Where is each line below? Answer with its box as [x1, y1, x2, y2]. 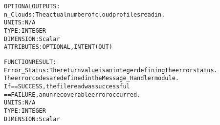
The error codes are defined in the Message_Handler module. [4, 75, 179, 82]
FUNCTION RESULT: [4, 58, 57, 65]
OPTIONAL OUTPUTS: [4, 3, 60, 10]
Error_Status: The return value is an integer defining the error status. [4, 66, 218, 74]
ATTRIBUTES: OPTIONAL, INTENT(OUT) [4, 43, 112, 51]
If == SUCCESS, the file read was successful [4, 83, 130, 90]
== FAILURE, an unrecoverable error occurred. [4, 91, 141, 98]
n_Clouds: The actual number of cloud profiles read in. [4, 11, 165, 18]
